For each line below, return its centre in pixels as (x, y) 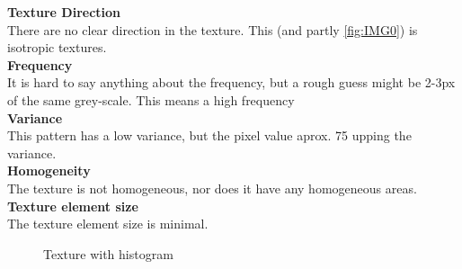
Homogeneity (49, 170)
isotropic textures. (57, 47)
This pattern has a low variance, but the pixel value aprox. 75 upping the (209, 135)
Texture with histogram (108, 253)
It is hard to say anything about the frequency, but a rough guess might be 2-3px (231, 82)
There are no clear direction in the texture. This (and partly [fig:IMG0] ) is (213, 29)
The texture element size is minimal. (108, 224)
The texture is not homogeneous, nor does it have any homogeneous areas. (212, 188)
